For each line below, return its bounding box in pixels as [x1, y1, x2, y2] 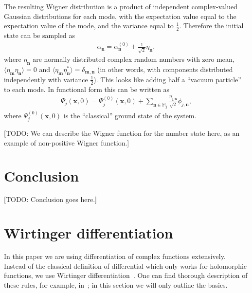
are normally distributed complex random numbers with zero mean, [33, 54, 234, 64]
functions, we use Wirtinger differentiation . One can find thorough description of [4, 270, 248, 280]
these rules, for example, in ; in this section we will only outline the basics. [4, 279, 228, 290]
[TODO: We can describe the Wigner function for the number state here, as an [4, 128, 240, 138]
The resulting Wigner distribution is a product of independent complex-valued [4, 1, 237, 11]
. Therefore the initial [179, 20, 244, 31]
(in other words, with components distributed [97, 64, 233, 74]
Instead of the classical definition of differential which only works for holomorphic [4, 260, 247, 271]
